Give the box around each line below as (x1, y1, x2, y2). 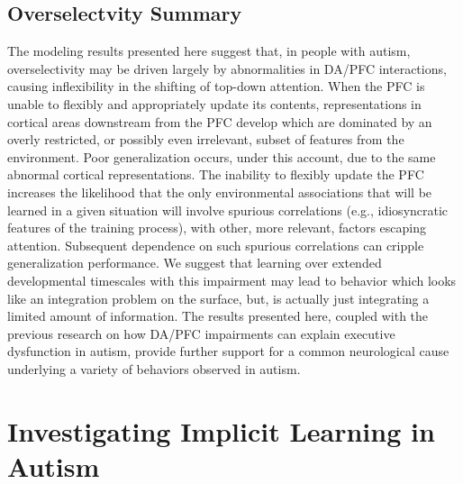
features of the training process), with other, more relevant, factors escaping (7, 218, 426, 237)
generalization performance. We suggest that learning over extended (7, 253, 382, 272)
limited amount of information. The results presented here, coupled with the (7, 306, 429, 325)
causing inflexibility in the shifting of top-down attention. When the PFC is (7, 77, 425, 96)
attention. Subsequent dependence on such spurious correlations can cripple (7, 235, 424, 254)
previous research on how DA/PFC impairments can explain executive (7, 324, 395, 342)
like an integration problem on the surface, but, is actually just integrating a (7, 288, 430, 307)
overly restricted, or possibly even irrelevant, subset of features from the (7, 130, 404, 149)
